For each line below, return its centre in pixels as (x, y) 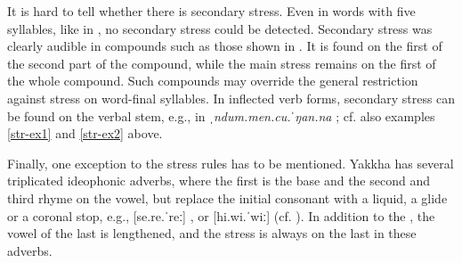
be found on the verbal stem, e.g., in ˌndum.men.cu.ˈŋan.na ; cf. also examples (221, 115)
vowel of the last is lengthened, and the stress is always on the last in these (212, 233)
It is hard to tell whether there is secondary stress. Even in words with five (211, 11)
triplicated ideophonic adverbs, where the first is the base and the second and (219, 181)
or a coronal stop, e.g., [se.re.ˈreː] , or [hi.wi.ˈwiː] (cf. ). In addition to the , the (221, 215)
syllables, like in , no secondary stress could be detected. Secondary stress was (220, 28)
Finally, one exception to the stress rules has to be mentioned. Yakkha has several (231, 163)
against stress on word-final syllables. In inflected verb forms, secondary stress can (231, 98)
